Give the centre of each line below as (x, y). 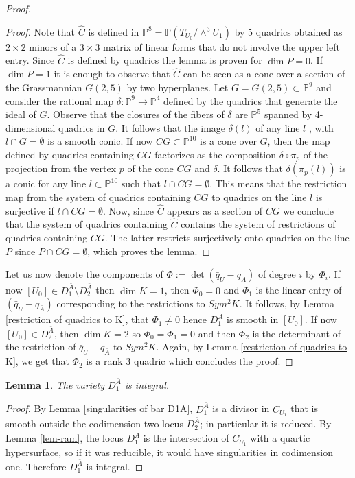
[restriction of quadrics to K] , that (77, 319)
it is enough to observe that (112, 74)
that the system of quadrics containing (87, 224)
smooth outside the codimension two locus (94, 423)
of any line (278, 127)
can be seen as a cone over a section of (264, 74)
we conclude (308, 210)
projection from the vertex (61, 168)
